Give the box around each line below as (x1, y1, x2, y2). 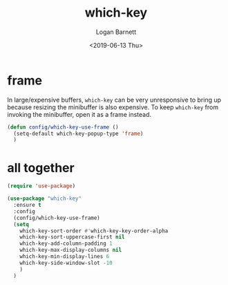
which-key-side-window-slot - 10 (19, 259, 113, 266)
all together (7, 160, 75, 176)
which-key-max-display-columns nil (19, 247, 122, 254)
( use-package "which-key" (7, 195, 82, 202)
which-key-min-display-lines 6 (19, 253, 110, 260)
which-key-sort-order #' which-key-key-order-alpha (19, 227, 169, 235)
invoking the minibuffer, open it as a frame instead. (7, 110, 152, 118)
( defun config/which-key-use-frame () (7, 123, 119, 131)
